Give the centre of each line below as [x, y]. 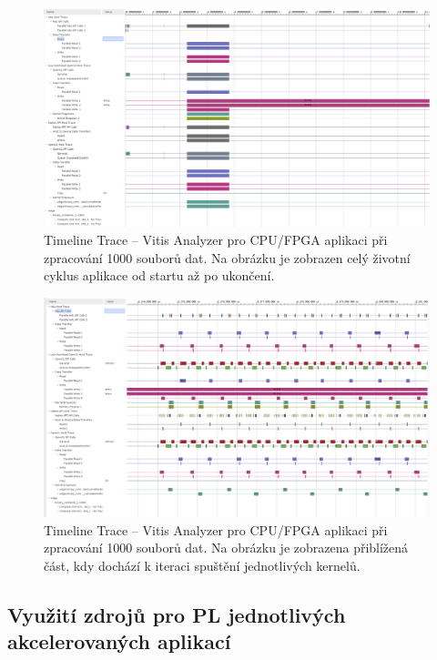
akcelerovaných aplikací [119, 641]
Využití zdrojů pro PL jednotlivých [177, 614]
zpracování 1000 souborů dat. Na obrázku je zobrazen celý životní [227, 257]
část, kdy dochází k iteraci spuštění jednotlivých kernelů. [202, 565]
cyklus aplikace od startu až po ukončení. [159, 275]
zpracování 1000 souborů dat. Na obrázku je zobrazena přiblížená [226, 548]
